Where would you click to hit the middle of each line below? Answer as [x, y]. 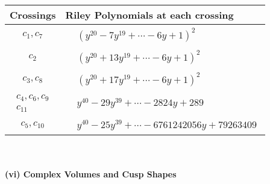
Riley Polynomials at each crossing [149, 15]
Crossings [33, 15]
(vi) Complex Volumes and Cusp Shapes [91, 174]
